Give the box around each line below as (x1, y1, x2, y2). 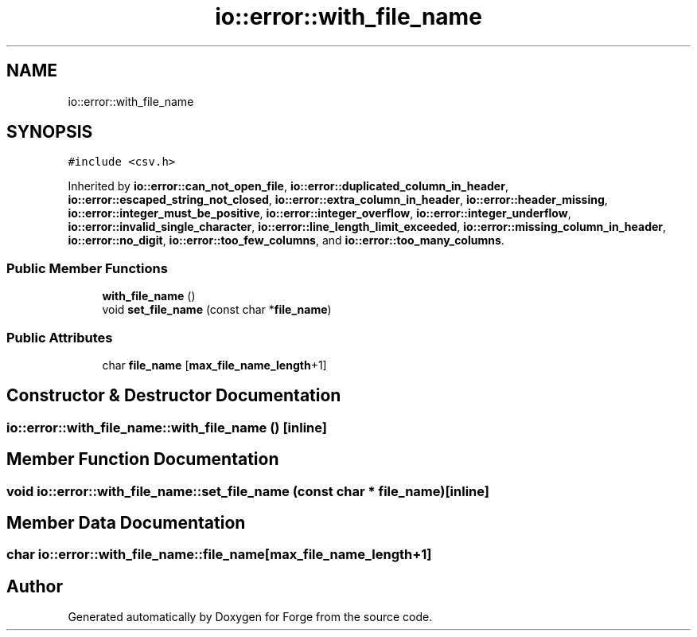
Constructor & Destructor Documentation (6, 385, 341, 406)
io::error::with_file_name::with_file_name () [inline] (6, 419, 327, 436)
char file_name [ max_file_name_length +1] (102, 358, 327, 372)
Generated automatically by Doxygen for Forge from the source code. (68, 610, 433, 624)
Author (6, 576, 63, 596)
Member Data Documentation (6, 513, 246, 533)
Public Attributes (6, 329, 113, 346)
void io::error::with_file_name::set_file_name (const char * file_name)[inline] (6, 483, 489, 499)
